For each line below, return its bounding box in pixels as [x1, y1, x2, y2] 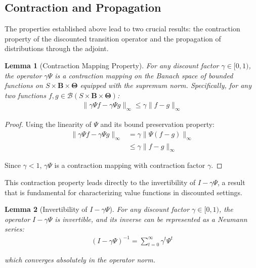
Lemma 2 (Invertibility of [5, 204, 88, 214]
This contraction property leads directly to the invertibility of [5, 177, 196, 188]
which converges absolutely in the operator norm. [5, 254, 156, 265]
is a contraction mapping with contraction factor [54, 160, 205, 170]
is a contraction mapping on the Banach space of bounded [55, 70, 233, 80]
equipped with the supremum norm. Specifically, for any [80, 80, 251, 91]
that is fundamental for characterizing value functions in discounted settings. [5, 187, 242, 197]
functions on [5, 80, 43, 91]
